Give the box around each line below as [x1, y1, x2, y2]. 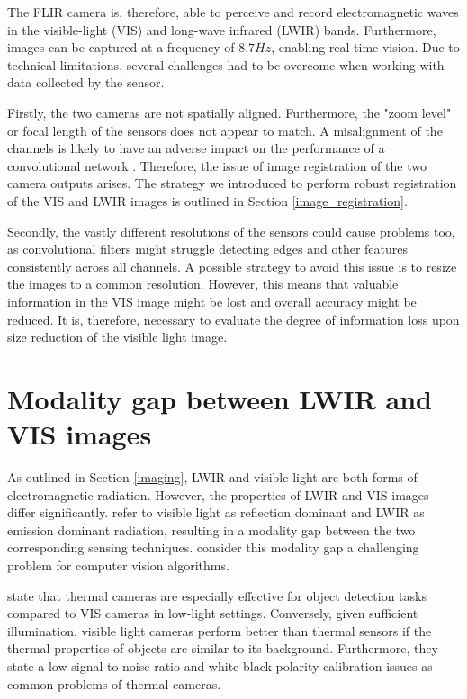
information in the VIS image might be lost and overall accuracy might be [7, 291, 417, 310]
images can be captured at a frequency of [7, 38, 235, 57]
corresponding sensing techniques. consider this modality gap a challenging [7, 538, 419, 557]
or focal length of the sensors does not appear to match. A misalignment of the [7, 121, 443, 139]
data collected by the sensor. [7, 73, 165, 92]
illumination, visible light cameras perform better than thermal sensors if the [7, 621, 432, 640]
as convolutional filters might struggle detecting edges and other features [7, 239, 409, 258]
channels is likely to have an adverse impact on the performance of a [7, 139, 385, 157]
